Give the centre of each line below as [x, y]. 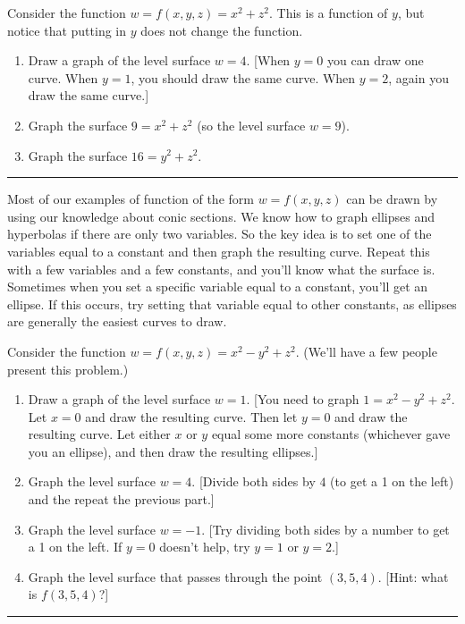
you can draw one [376, 60]
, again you [418, 77]
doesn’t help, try [205, 547]
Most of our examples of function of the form [131, 199]
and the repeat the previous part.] [121, 499]
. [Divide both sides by [254, 481]
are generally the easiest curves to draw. [117, 321]
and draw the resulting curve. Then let [191, 416]
